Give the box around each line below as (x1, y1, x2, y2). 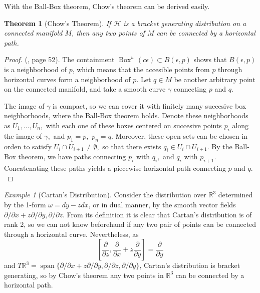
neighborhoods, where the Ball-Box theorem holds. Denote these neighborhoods (4, 110, 248, 121)
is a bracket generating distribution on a (123, 18, 246, 28)
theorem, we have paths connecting (18, 151, 126, 162)
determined (218, 189, 253, 200)
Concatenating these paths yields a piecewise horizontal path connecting (4, 163, 226, 173)
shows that (193, 54, 227, 65)
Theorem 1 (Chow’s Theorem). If (4, 18, 111, 28)
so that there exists (102, 141, 161, 151)
